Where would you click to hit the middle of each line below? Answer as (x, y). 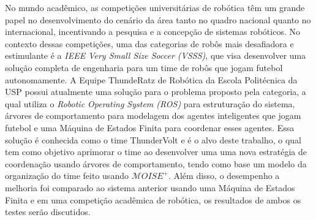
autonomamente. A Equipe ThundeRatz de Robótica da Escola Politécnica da (151, 79)
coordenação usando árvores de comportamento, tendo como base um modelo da (156, 163)
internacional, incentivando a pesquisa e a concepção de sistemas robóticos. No (152, 32)
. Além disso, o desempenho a (224, 176)
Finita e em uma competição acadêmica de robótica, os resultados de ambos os (153, 199)
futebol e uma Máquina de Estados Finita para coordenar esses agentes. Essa (150, 127)
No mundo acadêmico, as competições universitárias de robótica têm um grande (155, 7)
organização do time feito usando (67, 176)
